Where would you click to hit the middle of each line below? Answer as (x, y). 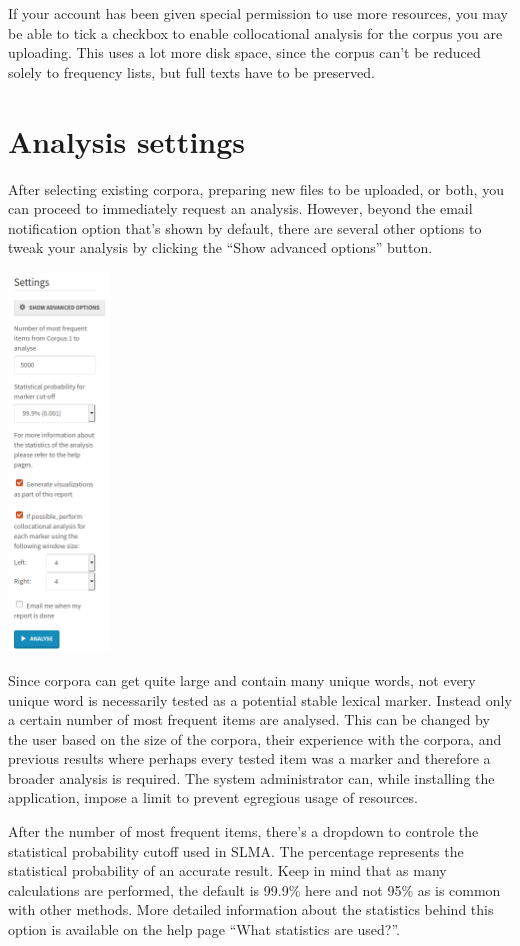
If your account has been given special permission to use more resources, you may (258, 13)
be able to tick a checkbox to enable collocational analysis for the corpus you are (255, 32)
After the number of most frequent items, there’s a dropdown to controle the (243, 831)
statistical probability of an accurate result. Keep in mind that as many (227, 870)
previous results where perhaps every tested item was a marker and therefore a (249, 758)
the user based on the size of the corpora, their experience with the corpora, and (255, 738)
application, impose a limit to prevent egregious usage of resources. (213, 797)
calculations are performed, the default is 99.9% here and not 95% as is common (254, 889)
